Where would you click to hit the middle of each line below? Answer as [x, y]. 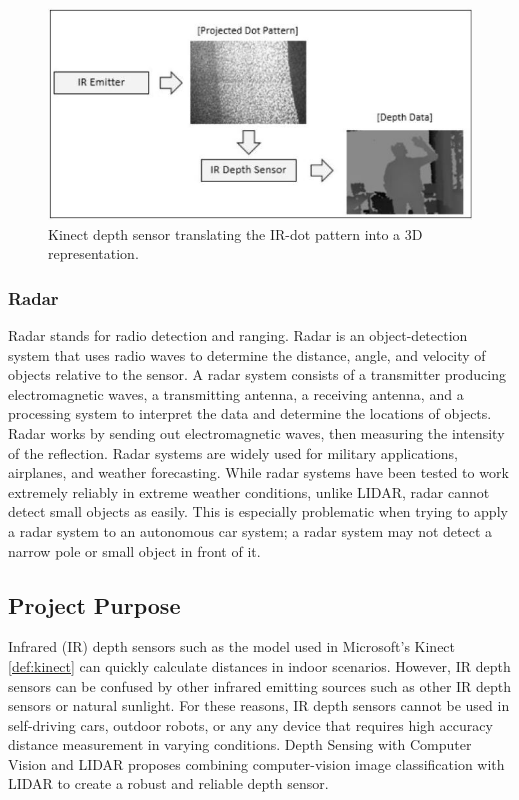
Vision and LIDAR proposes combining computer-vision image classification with [256, 763]
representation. [93, 253]
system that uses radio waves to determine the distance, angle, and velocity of [247, 354]
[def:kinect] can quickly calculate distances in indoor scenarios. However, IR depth [259, 665]
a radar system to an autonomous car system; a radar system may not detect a [250, 530]
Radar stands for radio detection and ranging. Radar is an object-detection [238, 335]
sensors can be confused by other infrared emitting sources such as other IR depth [260, 685]
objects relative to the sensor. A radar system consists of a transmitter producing [257, 374]
